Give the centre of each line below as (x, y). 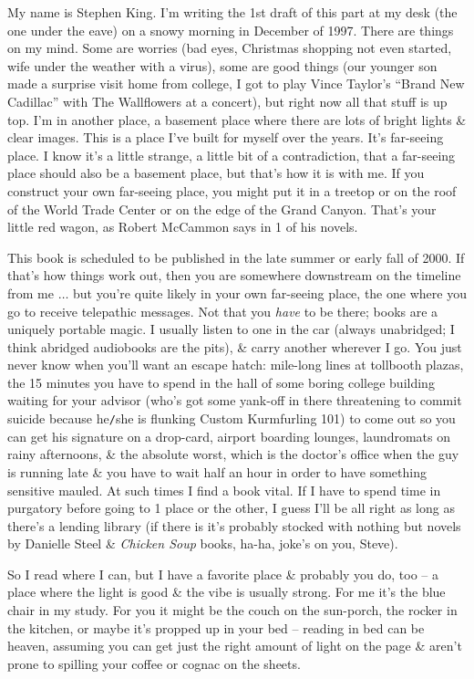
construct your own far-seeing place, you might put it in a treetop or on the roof (232, 190)
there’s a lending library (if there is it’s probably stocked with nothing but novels (234, 525)
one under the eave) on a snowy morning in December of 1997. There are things (231, 30)
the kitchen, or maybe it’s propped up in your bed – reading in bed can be (216, 627)
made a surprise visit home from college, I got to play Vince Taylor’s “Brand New (236, 84)
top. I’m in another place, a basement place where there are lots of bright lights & (237, 119)
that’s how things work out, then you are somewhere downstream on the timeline (234, 275)
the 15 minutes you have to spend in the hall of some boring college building (221, 382)
